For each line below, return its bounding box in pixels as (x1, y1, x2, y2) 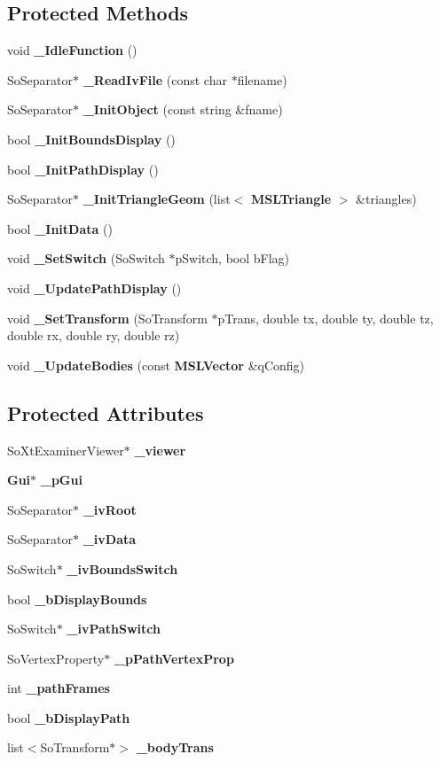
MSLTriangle (250, 190, 332, 208)
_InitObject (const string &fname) (82, 100, 283, 119)
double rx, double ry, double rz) (7, 326, 180, 345)
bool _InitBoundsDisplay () (7, 129, 176, 148)
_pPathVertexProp (114, 649, 234, 667)
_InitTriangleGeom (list (82, 190, 231, 208)
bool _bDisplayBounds (7, 589, 147, 608)
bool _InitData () (7, 219, 113, 237)
